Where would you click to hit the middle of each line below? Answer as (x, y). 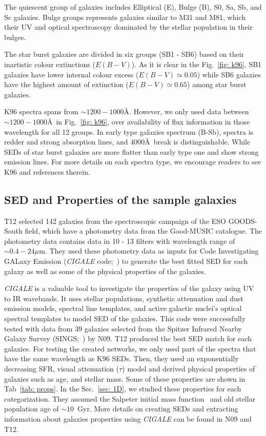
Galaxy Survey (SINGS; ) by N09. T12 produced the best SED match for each (128, 338)
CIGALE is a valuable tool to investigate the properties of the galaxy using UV (129, 288)
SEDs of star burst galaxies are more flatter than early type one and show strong (131, 151)
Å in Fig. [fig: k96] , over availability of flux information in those (148, 121)
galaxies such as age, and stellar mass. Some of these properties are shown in (125, 378)
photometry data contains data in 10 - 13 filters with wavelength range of (120, 241)
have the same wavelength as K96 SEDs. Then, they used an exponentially (121, 358)
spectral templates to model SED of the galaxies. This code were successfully (125, 318)
